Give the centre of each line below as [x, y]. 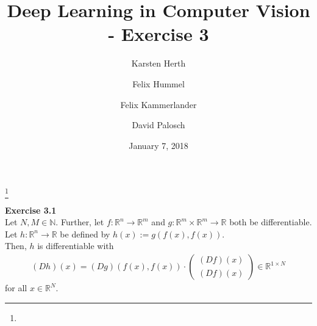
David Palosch [158, 125]
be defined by [85, 234]
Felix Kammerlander [158, 104]
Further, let [82, 222]
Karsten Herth [158, 63]
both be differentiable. [271, 222]
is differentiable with [76, 246]
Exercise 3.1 [31, 210]
